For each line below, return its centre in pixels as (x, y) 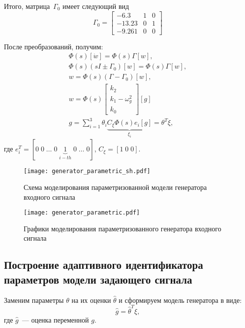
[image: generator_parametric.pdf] (82, 213)
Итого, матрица (27, 6)
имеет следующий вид (96, 6)
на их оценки (91, 300)
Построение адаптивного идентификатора (104, 265)
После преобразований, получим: (54, 46)
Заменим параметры (34, 300)
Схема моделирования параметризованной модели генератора (115, 187)
